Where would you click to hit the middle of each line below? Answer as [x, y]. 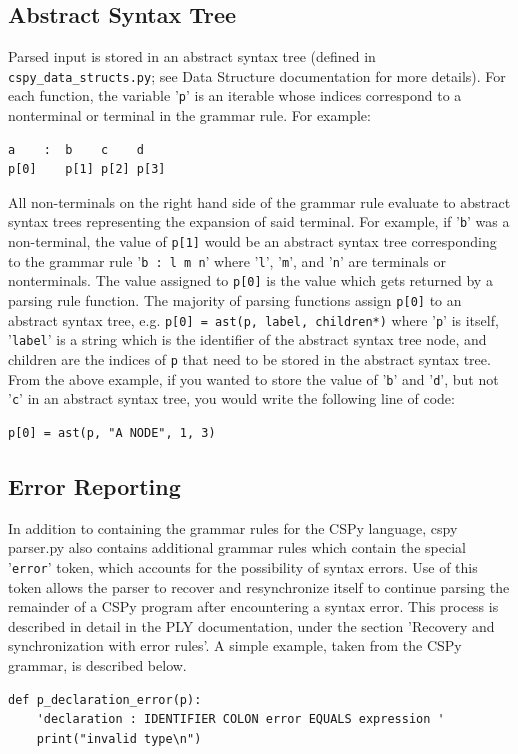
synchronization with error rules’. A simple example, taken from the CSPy [235, 645]
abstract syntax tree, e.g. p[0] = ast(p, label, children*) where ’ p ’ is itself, [253, 319]
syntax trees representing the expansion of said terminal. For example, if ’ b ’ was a [259, 221]
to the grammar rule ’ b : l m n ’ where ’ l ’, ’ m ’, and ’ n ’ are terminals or [227, 260]
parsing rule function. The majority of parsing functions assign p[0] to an [235, 300]
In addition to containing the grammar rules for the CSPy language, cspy [233, 527]
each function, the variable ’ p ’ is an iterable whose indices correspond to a [235, 95]
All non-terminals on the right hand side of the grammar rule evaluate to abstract [259, 201]
